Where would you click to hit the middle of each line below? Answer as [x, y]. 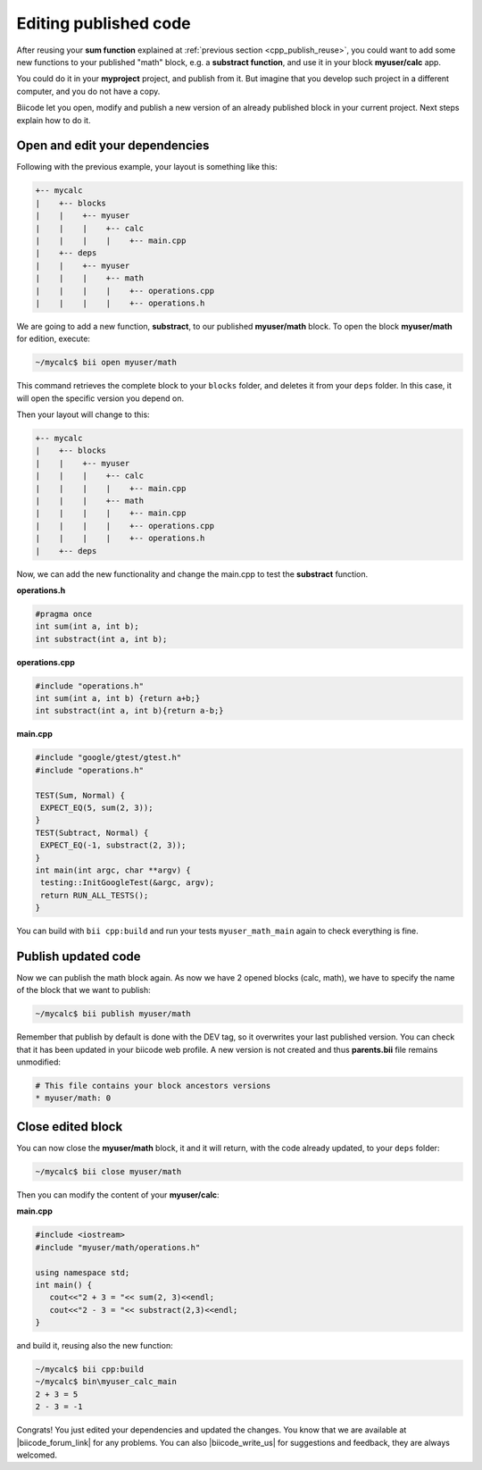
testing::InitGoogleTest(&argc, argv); [127, 883]
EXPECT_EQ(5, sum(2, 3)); [97, 807]
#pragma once [64, 614]
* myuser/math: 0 [73, 1098]
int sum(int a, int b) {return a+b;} [118, 698]
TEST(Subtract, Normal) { [92, 832]
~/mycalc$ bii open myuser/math [106, 363]
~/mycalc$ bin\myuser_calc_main [106, 1382]
